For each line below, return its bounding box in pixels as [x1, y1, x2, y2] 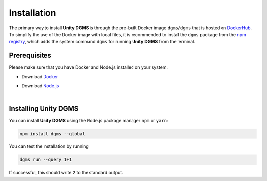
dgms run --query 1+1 [19, 157, 72, 163]
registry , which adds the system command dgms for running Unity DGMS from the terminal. [9, 39, 195, 45]
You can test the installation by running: [9, 143, 90, 149]
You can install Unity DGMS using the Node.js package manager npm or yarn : [9, 118, 168, 124]
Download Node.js [21, 83, 59, 89]
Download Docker [21, 73, 58, 79]
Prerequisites [9, 51, 51, 60]
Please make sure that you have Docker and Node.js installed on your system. [9, 64, 168, 70]
